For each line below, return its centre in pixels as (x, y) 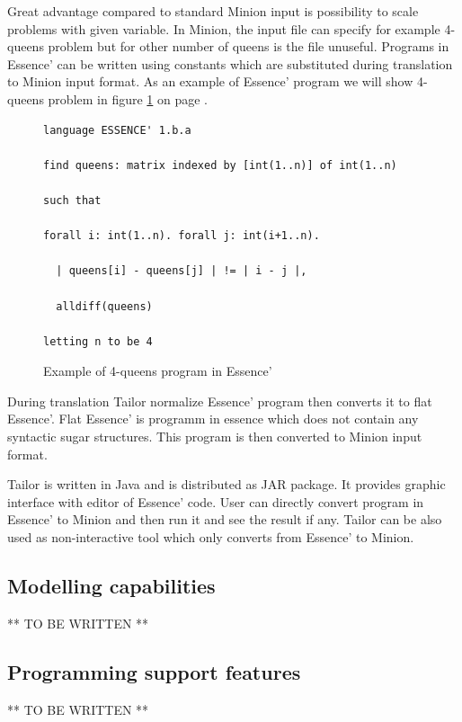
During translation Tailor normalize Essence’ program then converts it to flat (220, 401)
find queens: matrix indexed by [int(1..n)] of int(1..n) (220, 165)
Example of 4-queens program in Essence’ (158, 371)
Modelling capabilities (111, 586)
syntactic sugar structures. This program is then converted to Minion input (215, 437)
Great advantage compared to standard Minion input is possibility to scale (213, 11)
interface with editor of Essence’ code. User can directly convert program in (216, 501)
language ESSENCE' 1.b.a (117, 130)
